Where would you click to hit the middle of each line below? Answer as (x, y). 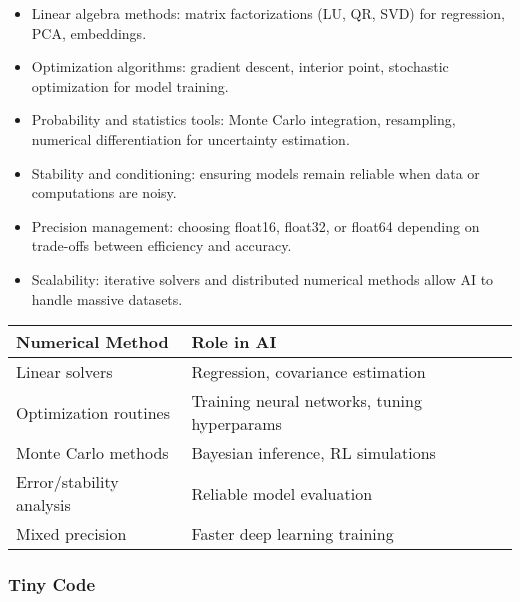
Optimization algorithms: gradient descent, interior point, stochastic (240, 66)
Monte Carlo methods (92, 453)
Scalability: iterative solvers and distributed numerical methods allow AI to (262, 278)
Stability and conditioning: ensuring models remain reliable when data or (255, 172)
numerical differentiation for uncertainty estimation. (190, 138)
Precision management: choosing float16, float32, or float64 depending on (255, 225)
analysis (43, 505)
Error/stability (67, 482)
